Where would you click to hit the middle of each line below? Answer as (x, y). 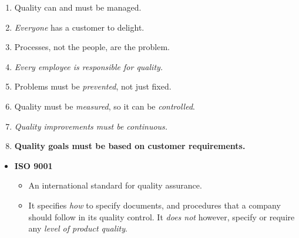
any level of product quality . (78, 228)
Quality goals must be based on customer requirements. (130, 146)
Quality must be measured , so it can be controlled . (105, 106)
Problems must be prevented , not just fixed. (93, 86)
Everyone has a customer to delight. (79, 27)
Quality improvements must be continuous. (91, 126)
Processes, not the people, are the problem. (92, 47)
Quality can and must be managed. (78, 7)
